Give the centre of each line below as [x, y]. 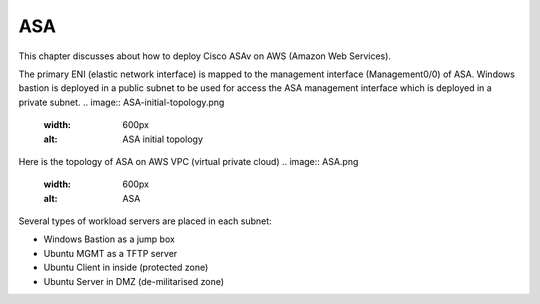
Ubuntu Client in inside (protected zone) [126, 267]
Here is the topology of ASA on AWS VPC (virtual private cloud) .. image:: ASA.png [188, 161]
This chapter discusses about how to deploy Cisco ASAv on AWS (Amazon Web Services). [205, 56]
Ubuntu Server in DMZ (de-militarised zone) [134, 281]
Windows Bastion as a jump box [109, 239]
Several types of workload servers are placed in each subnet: [145, 221]
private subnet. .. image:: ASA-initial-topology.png [121, 102]
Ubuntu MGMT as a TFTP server [110, 253]
